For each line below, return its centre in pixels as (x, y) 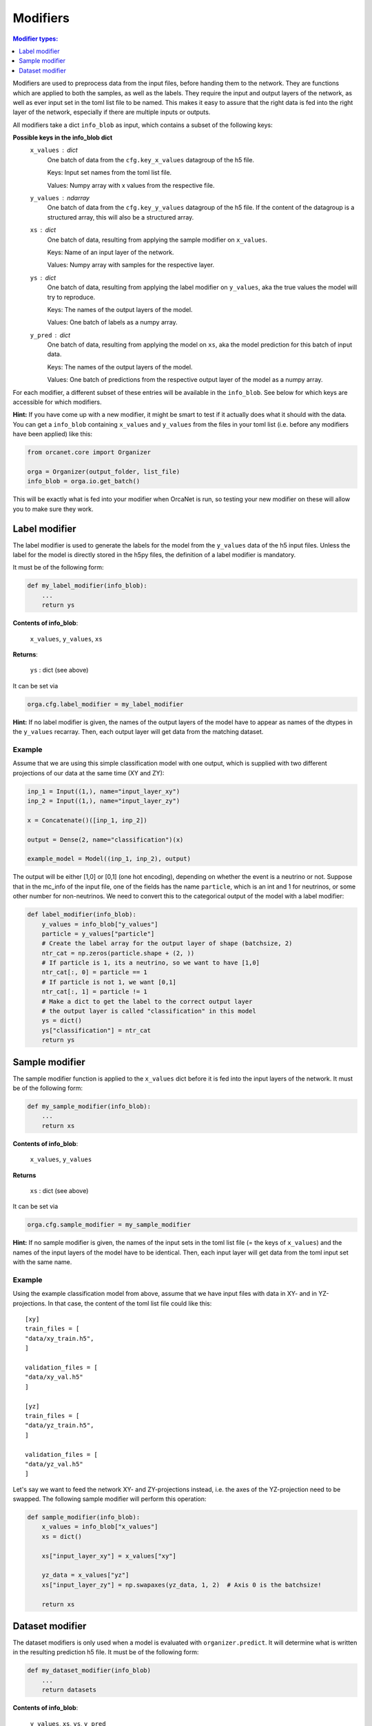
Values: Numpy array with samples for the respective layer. (131, 265)
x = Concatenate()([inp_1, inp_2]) (87, 820)
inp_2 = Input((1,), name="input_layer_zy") (104, 801)
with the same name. (42, 1262)
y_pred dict (50, 335)
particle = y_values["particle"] (98, 933)
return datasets (69, 1690)
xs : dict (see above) (59, 1191)
